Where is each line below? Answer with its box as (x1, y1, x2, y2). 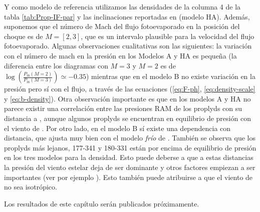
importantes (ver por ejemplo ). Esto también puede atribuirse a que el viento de (4, 171, 253, 182)
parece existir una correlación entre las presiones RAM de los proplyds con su (4, 103, 242, 113)
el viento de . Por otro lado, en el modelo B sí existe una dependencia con (4, 122, 231, 133)
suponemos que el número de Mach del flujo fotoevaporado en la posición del (4, 21, 240, 31)
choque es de (4, 30, 43, 41)
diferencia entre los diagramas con (4, 60, 108, 70)
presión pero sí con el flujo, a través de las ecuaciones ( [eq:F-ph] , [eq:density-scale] (4, 83, 255, 94)
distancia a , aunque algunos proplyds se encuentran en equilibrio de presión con (4, 112, 251, 123)
